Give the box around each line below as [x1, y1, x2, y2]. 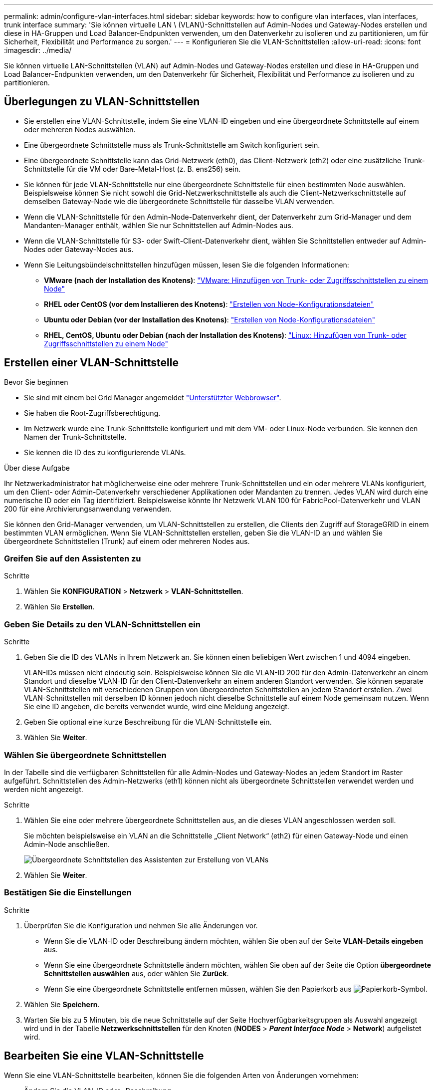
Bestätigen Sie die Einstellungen [4, 887, 132, 898]
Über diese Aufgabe [4, 463, 70, 472]
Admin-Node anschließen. [24, 839, 110, 848]
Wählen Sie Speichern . [24, 1000, 100, 1009]
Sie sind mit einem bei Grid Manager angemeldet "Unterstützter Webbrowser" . [24, 393, 281, 402]
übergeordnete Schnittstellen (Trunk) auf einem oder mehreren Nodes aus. [4, 537, 250, 545]
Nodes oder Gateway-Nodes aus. [24, 245, 134, 254]
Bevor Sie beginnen [4, 377, 68, 386]
